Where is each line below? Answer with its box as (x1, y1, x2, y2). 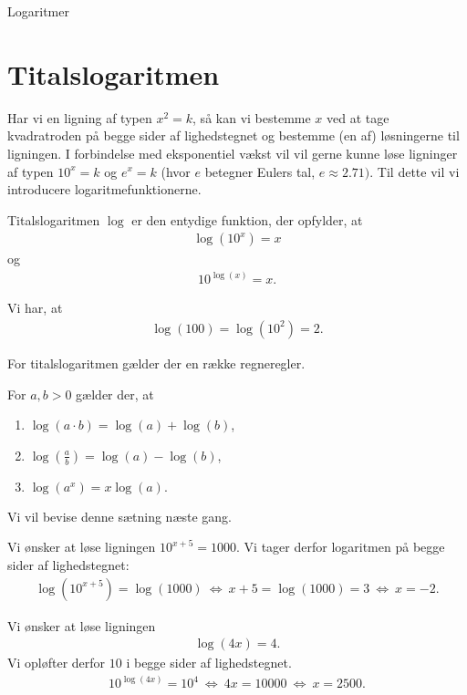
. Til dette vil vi (369, 161, 460, 181)
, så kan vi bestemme (192, 108, 311, 127)
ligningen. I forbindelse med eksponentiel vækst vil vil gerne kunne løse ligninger (7, 143, 458, 162)
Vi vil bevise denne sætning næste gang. (7, 506, 233, 525)
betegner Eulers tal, (204, 161, 316, 181)
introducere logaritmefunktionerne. (7, 180, 202, 199)
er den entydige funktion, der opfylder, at (131, 210, 363, 229)
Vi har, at (7, 298, 63, 317)
